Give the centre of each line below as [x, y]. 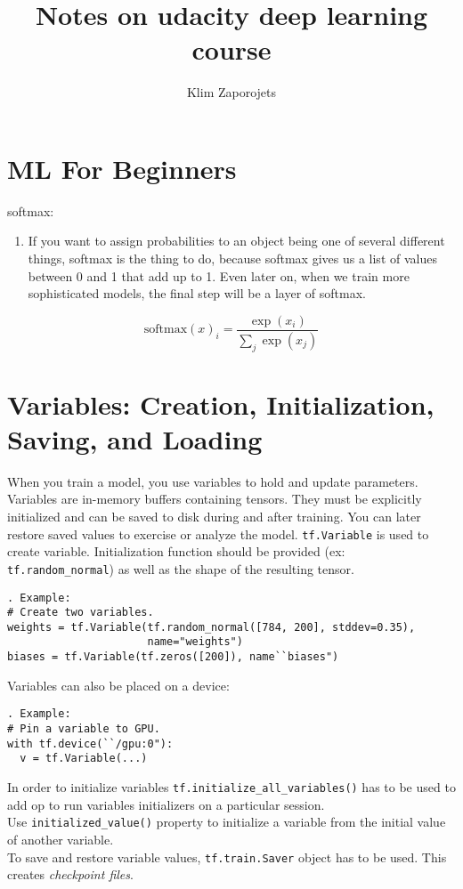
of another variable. [61, 839]
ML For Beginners [122, 168]
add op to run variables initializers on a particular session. [166, 804]
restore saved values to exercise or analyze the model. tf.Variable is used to [218, 533]
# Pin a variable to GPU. [84, 729]
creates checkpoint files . [70, 874]
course [231, 49]
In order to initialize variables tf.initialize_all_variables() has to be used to [231, 787]
